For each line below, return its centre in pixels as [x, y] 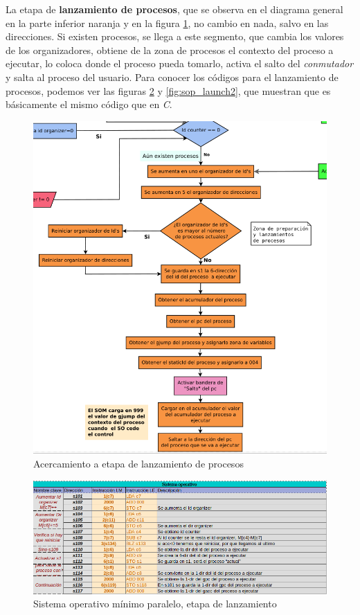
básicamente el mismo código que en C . [89, 104]
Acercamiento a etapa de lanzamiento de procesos [138, 463]
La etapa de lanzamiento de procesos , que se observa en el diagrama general [174, 9]
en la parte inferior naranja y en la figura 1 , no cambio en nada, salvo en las [167, 23]
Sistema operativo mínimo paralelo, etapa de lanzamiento [155, 604]
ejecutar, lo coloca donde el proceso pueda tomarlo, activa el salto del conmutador [180, 63]
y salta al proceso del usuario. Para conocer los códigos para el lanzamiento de [172, 77]
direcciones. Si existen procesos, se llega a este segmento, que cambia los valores [175, 36]
